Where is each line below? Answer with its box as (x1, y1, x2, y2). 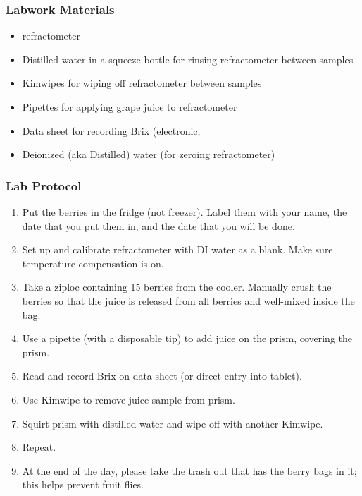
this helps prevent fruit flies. (22, 477, 144, 492)
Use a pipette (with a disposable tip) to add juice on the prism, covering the (22, 331, 353, 346)
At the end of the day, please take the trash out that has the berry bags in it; (22, 463, 357, 478)
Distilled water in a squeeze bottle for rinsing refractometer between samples (22, 52, 354, 66)
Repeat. (22, 440, 56, 454)
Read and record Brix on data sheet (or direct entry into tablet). (22, 368, 302, 383)
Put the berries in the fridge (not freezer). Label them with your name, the (22, 205, 347, 219)
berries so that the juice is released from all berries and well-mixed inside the (22, 293, 355, 308)
